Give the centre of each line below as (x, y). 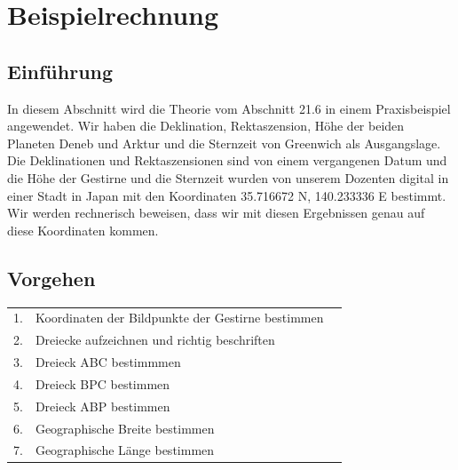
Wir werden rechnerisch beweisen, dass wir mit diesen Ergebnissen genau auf (216, 213)
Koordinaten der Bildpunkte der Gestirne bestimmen (179, 318)
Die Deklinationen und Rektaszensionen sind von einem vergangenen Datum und (227, 160)
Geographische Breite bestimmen (125, 428)
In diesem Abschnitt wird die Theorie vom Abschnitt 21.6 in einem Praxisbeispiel (229, 108)
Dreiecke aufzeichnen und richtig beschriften (155, 340)
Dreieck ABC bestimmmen (108, 361)
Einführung (60, 71)
